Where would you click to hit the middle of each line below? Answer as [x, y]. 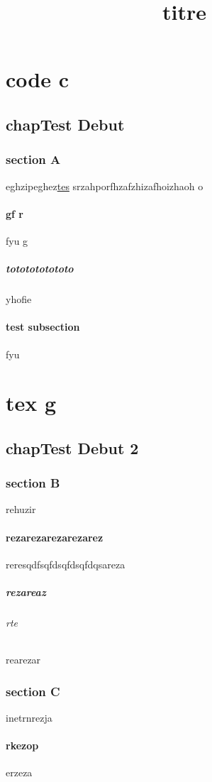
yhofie [19, 299]
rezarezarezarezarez [55, 537]
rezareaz [26, 592]
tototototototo [40, 269]
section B [33, 483]
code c [37, 79]
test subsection [43, 327]
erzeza [19, 772]
